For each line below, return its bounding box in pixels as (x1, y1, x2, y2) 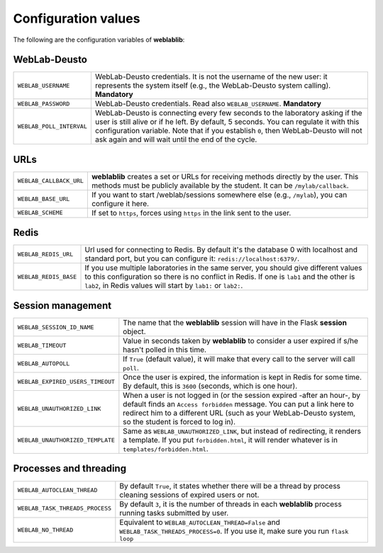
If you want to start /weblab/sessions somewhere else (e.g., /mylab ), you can (91, 190, 348, 200)
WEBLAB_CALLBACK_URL (17, 177, 84, 185)
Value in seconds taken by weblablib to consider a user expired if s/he (123, 336, 358, 346)
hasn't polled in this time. (123, 345, 207, 354)
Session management (13, 300, 112, 312)
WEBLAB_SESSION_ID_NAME (17, 323, 94, 331)
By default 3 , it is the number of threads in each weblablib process (119, 499, 342, 509)
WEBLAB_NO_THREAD (17, 526, 74, 534)
